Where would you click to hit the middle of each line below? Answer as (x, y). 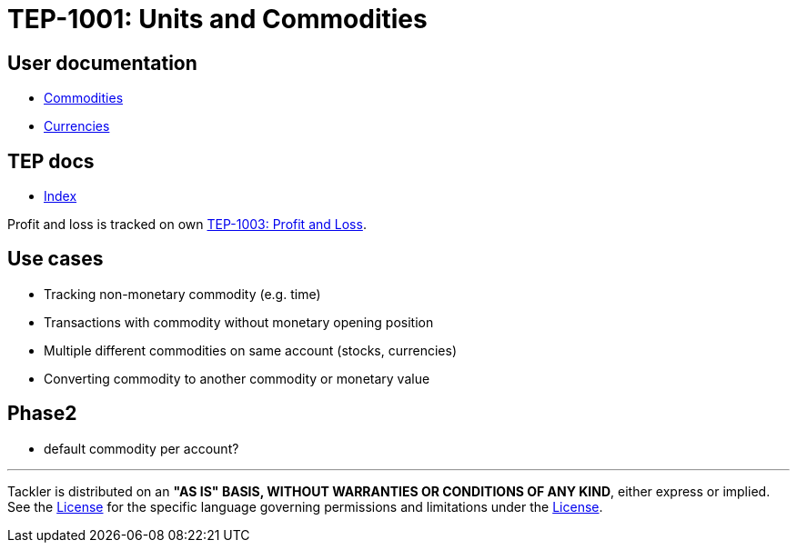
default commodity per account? (141, 448)
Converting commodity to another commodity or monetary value (237, 378)
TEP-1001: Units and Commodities (217, 19)
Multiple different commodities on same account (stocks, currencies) (251, 350)
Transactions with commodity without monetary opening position (239, 322)
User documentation (102, 63)
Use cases (55, 259)
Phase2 (42, 414)
